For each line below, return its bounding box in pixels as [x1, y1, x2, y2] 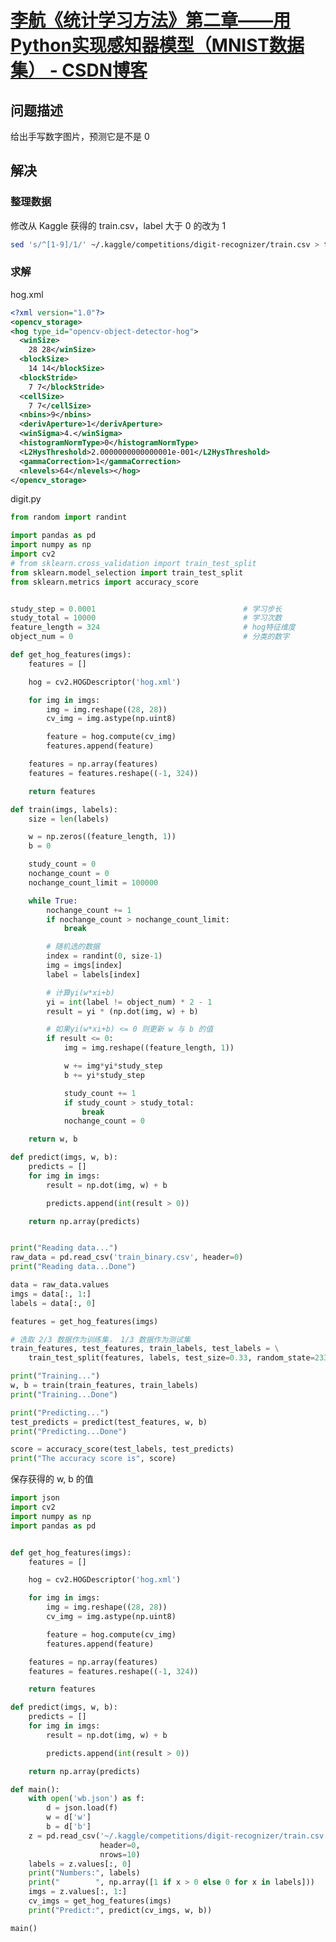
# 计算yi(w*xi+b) [46, 987, 115, 998]
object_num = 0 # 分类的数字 [10, 632, 290, 642]
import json [10, 1493, 60, 1503]
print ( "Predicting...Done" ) [10, 1426, 128, 1436]
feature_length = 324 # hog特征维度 [10, 622, 296, 633]
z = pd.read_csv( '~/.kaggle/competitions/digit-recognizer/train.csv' [28, 1831, 329, 1841]
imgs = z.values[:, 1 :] [28, 1887, 128, 1897]
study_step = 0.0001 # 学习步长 [10, 604, 283, 614]
